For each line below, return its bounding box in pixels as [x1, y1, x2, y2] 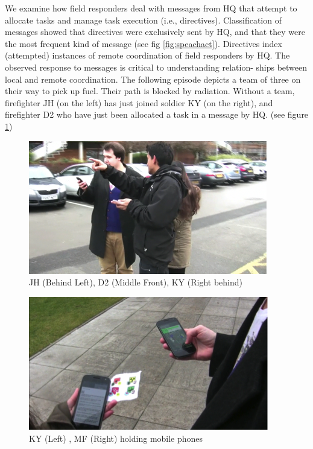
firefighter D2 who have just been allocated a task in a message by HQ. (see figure [5, 108, 309, 121]
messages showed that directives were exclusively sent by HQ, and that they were [5, 25, 305, 38]
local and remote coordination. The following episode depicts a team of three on [5, 72, 301, 85]
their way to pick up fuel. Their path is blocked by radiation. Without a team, [5, 84, 295, 97]
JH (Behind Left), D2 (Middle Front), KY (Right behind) [29, 276, 242, 288]
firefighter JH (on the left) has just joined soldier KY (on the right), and [5, 96, 273, 109]
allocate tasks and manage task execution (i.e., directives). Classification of [5, 13, 282, 26]
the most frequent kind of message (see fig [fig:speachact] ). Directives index [5, 37, 282, 49]
